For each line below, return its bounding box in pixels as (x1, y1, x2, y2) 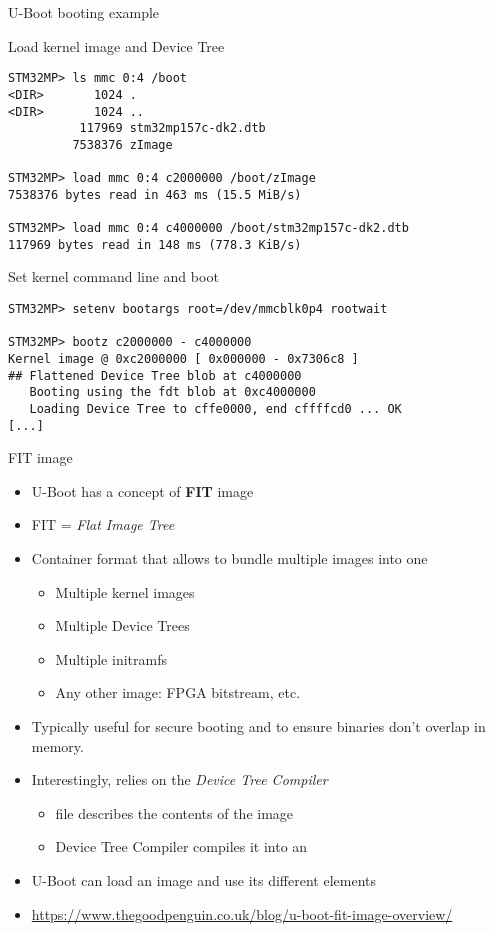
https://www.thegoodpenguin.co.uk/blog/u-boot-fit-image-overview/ (31, 903, 453, 924)
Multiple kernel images (55, 581, 195, 602)
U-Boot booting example (8, 2, 160, 22)
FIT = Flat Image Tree (31, 514, 175, 535)
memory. (31, 735, 84, 756)
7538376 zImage (72, 137, 173, 152)
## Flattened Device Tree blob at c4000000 (8, 368, 302, 383)
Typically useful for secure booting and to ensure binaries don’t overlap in (31, 716, 486, 736)
